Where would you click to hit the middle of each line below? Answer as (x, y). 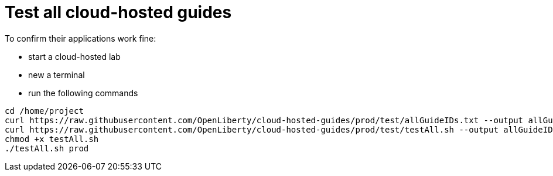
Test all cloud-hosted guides (118, 12)
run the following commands (83, 93)
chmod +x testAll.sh (52, 139)
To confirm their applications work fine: (81, 38)
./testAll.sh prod (47, 148)
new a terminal (57, 75)
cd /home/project (44, 111)
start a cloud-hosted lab (74, 56)
